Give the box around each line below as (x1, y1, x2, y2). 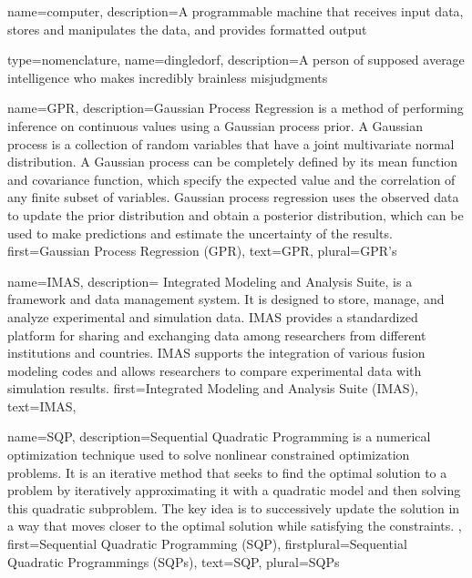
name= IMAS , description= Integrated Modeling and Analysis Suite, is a (7, 271, 413, 290)
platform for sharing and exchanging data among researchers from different (7, 325, 426, 344)
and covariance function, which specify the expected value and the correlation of (7, 169, 456, 188)
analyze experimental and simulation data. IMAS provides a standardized (7, 307, 418, 326)
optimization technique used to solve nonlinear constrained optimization (7, 445, 410, 464)
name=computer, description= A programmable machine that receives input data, (7, 2, 464, 20)
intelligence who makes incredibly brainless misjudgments (7, 67, 328, 86)
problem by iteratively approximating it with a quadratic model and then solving (7, 481, 461, 500)
